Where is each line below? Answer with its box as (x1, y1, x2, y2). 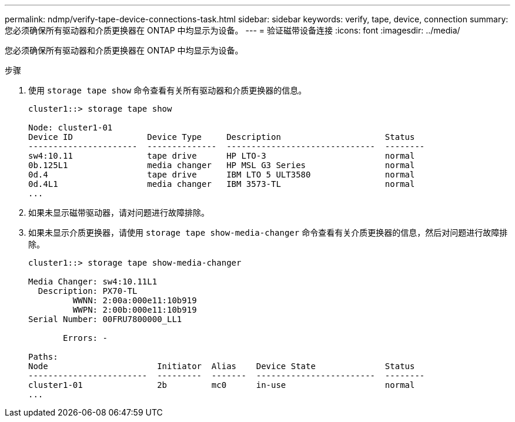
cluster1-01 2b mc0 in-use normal (28, 380, 415, 390)
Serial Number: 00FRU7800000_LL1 (28, 314, 182, 324)
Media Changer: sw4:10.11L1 (28, 277, 158, 286)
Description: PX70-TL (38, 286, 138, 296)
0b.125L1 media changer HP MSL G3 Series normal (28, 160, 415, 170)
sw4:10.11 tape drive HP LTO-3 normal (28, 151, 415, 160)
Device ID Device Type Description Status (28, 132, 415, 142)
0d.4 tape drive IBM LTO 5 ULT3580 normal (28, 170, 415, 179)
